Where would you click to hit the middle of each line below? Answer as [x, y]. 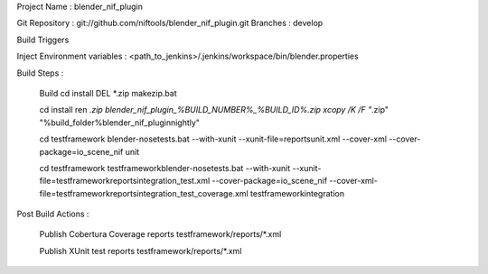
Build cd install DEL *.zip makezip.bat [108, 93]
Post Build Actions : [53, 214]
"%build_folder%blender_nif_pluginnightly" [120, 123]
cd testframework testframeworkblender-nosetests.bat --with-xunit [165, 168]
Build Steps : [40, 73]
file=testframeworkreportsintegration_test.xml [125, 181]
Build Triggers [43, 40]
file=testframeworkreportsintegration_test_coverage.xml [144, 193]
